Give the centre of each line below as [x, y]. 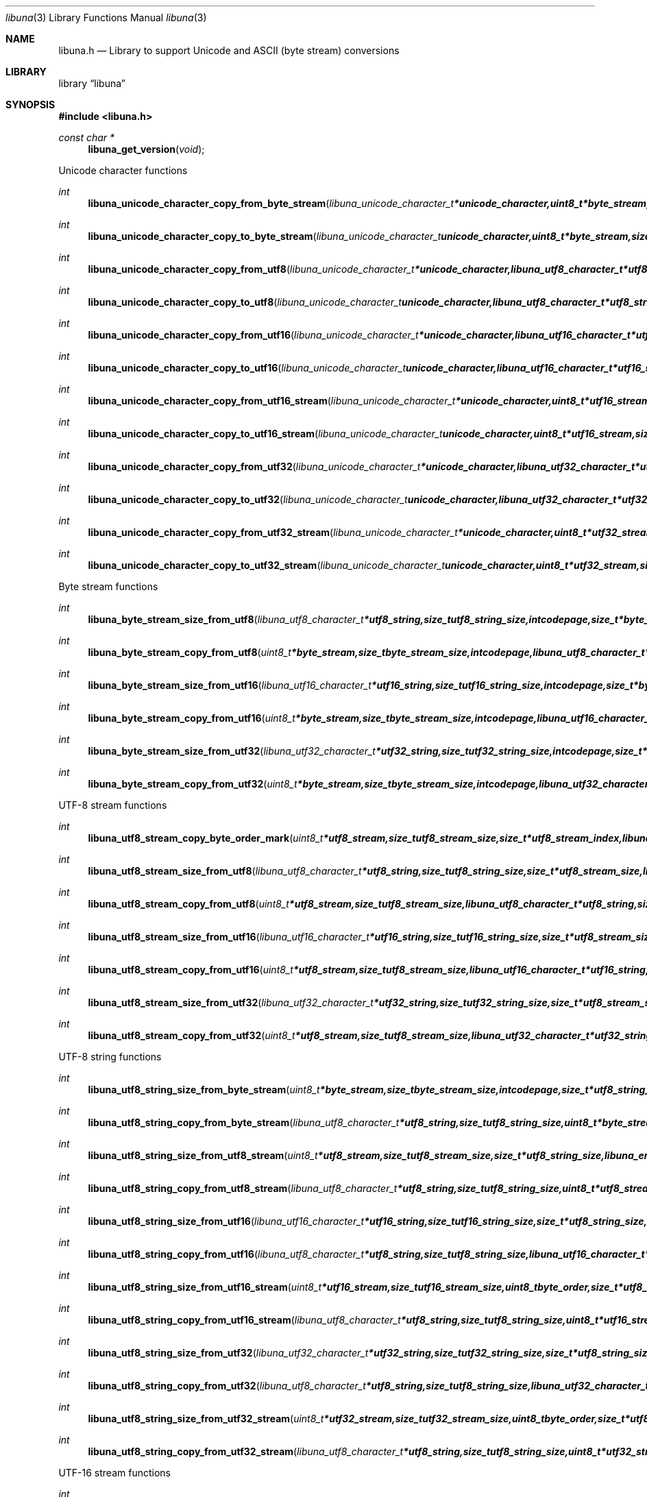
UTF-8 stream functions [113, 805]
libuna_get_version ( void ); [146, 149]
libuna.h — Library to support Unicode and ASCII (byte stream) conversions [229, 50]
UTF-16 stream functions [114, 1473]
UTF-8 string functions [110, 1057]
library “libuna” [92, 83]
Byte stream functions [108, 586]
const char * [87, 137]
